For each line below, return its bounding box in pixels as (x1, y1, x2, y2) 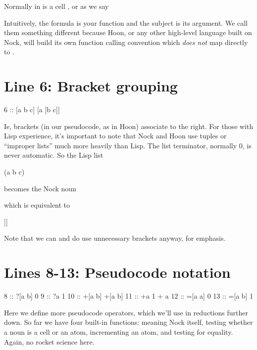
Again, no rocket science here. (4, 336, 95, 347)
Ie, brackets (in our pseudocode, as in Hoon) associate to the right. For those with (4, 121, 254, 131)
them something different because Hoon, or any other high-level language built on (4, 27, 252, 38)
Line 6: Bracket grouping (4, 76, 178, 96)
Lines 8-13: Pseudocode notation (4, 262, 231, 282)
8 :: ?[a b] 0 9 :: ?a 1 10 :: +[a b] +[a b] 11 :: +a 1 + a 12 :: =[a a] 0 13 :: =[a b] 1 (4, 291, 254, 301)
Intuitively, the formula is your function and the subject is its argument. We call (4, 17, 248, 28)
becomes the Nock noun (4, 183, 76, 193)
